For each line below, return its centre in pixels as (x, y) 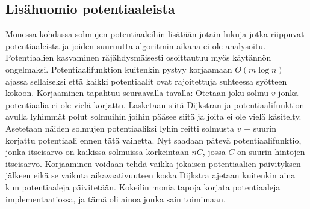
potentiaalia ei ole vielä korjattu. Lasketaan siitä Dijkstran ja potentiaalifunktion (155, 104)
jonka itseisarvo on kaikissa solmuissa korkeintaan (97, 152)
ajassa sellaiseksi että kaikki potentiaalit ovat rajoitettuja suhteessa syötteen (146, 81)
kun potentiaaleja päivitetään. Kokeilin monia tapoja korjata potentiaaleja (143, 186)
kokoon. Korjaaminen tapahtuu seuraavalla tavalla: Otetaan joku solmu (137, 93)
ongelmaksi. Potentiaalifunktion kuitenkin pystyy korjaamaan (119, 69)
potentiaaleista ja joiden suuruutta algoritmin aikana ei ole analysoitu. (136, 45)
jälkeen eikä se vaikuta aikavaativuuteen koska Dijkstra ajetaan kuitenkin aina (150, 175)
